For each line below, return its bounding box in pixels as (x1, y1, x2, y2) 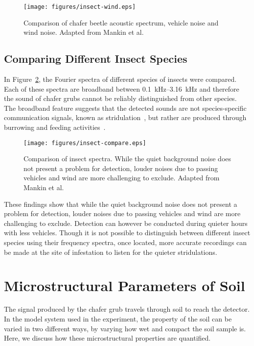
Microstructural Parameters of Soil (4, 275, 245, 296)
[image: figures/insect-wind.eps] (23, 3, 136, 10)
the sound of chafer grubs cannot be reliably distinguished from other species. (4, 93, 237, 103)
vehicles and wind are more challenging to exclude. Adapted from (23, 173, 220, 183)
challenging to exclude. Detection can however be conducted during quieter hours (4, 218, 248, 228)
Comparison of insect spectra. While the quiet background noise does (23, 153, 231, 164)
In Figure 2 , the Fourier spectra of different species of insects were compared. (4, 74, 237, 84)
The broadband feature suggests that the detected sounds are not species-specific (4, 102, 247, 113)
